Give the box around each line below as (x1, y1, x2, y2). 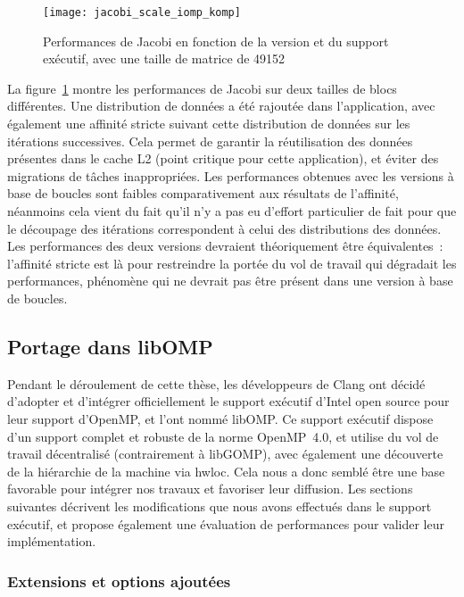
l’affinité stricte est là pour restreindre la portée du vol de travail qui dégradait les (7, 253, 457, 272)
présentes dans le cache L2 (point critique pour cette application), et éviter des (7, 149, 439, 168)
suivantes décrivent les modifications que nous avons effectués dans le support (7, 496, 432, 515)
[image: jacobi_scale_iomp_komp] (43, 6, 241, 19)
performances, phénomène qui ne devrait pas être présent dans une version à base (7, 271, 453, 290)
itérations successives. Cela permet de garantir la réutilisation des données (7, 131, 413, 150)
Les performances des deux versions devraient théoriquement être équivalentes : (7, 236, 443, 255)
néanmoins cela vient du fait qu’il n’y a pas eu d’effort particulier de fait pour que (7, 202, 457, 220)
